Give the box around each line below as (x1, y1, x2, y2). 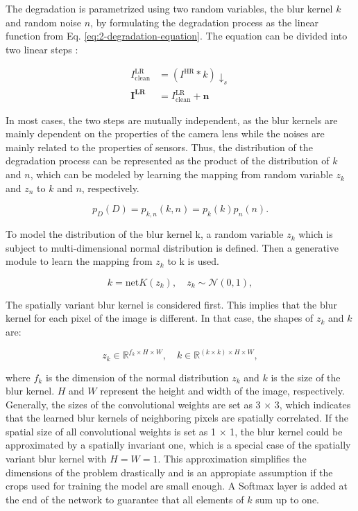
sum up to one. (255, 492, 319, 506)
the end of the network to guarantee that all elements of (6, 492, 244, 506)
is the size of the (271, 370, 341, 384)
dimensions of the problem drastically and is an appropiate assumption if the (6, 465, 333, 479)
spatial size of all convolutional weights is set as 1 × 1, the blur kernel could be (6, 424, 343, 438)
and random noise (6, 15, 82, 29)
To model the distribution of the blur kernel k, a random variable (6, 227, 284, 241)
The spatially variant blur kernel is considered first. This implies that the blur (6, 297, 337, 311)
